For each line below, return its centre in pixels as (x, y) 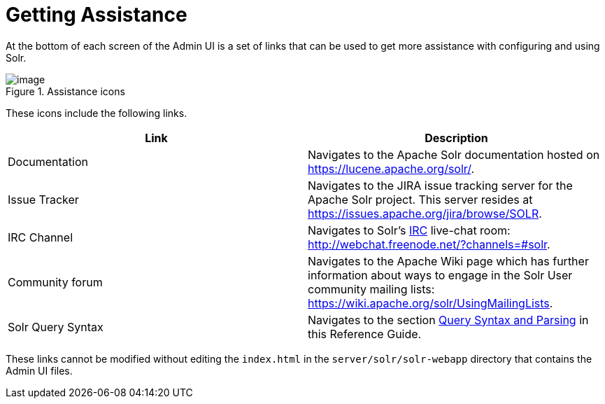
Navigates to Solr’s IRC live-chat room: (409, 230)
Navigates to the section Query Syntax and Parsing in (448, 320)
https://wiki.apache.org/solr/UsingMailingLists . (430, 303)
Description (456, 138)
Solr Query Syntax (56, 327)
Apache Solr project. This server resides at (420, 199)
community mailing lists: (371, 289)
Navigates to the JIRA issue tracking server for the (440, 185)
